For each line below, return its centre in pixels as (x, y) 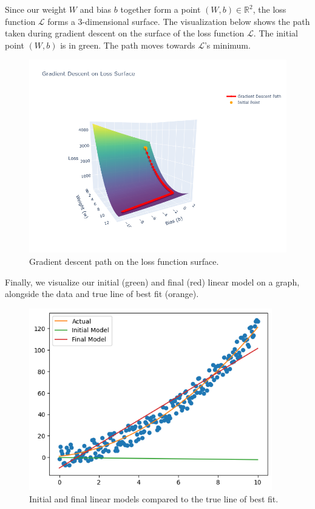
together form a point (161, 9)
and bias (96, 9)
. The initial (276, 33)
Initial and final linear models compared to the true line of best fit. (154, 498)
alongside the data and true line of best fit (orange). (102, 294)
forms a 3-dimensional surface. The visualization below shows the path (179, 21)
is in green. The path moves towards (128, 45)
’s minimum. (227, 45)
